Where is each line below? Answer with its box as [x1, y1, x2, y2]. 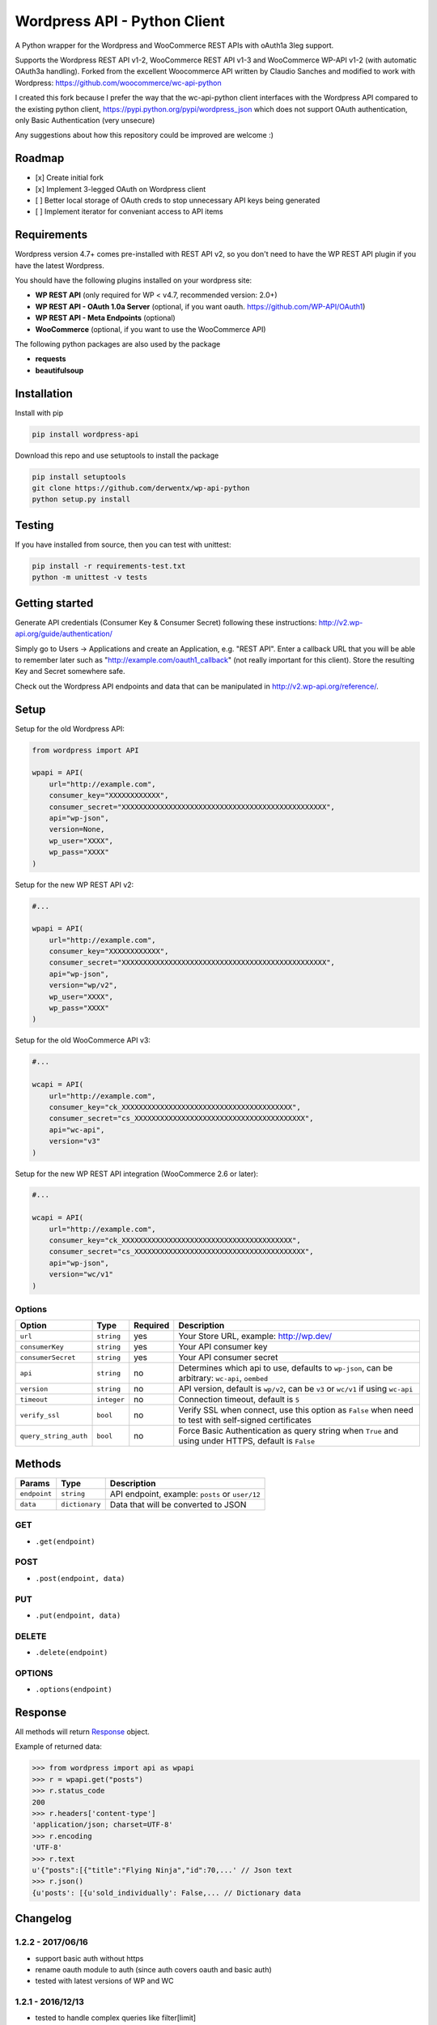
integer [96, 1395, 125, 1404]
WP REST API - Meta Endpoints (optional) [35, 313, 176, 323]
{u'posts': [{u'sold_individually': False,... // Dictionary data [32, 1888, 301, 1897]
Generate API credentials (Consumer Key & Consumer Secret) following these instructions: [15, 617, 317, 627]
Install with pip [15, 407, 64, 417]
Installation [15, 386, 73, 400]
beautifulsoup [35, 365, 84, 375]
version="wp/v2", [49, 981, 118, 990]
